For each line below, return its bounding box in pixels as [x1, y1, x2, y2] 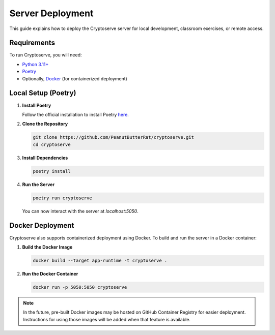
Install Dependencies [22, 155, 68, 161]
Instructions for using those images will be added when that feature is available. [23, 316, 191, 322]
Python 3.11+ [22, 61, 49, 67]
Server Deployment [9, 8, 94, 19]
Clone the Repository [22, 121, 68, 127]
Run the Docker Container [22, 270, 78, 277]
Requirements [9, 39, 56, 47]
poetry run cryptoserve [33, 195, 93, 201]
